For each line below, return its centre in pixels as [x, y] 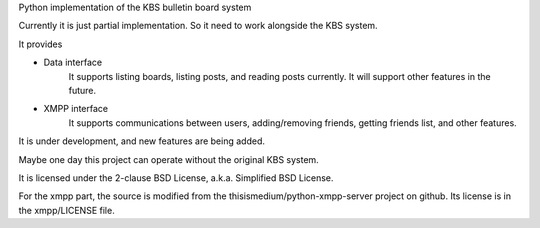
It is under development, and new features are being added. [141, 141]
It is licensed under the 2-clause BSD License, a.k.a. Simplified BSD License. [176, 177]
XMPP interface [76, 109]
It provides [40, 44]
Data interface [73, 62]
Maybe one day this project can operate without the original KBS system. [168, 159]
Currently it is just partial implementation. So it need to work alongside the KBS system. [198, 26]
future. [82, 90]
